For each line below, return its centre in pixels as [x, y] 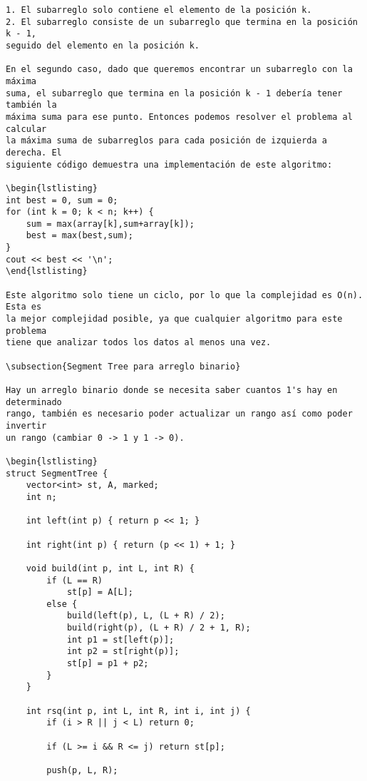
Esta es [24, 307]
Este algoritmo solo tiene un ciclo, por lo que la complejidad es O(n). [185, 295]
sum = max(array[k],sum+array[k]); [110, 224]
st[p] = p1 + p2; [108, 664]
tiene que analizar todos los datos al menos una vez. [139, 343]
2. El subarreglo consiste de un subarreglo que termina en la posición [182, 22]
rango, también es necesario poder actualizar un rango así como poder [179, 414]
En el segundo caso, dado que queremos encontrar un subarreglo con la [179, 70]
